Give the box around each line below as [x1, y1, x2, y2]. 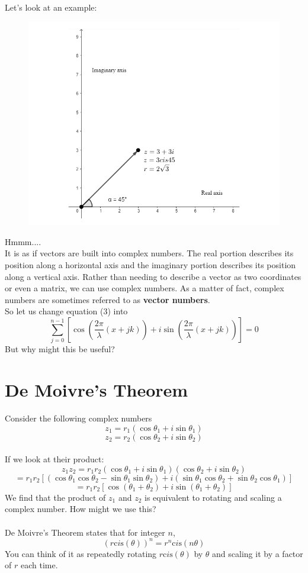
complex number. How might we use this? [5, 503, 156, 515]
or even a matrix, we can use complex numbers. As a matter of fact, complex [5, 282, 284, 294]
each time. [20, 559, 58, 571]
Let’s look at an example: [5, 1, 97, 13]
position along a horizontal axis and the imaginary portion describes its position [5, 258, 296, 271]
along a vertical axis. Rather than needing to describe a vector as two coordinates [5, 270, 301, 282]
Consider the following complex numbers [5, 411, 152, 424]
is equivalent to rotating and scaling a [145, 491, 282, 503]
